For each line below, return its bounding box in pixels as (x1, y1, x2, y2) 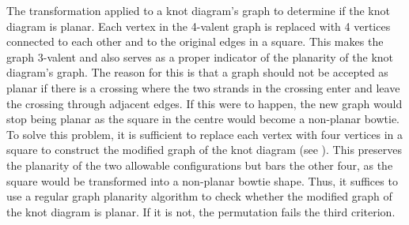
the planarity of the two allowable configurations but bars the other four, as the (6, 156, 393, 173)
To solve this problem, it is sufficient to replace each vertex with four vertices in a (6, 126, 403, 142)
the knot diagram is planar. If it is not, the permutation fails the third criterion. (6, 203, 396, 219)
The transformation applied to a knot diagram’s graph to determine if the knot (6, 2, 390, 18)
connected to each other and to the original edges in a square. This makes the (6, 33, 384, 50)
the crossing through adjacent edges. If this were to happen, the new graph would (6, 95, 403, 111)
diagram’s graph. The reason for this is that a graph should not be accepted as (6, 64, 388, 81)
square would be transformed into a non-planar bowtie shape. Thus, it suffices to (6, 172, 398, 189)
